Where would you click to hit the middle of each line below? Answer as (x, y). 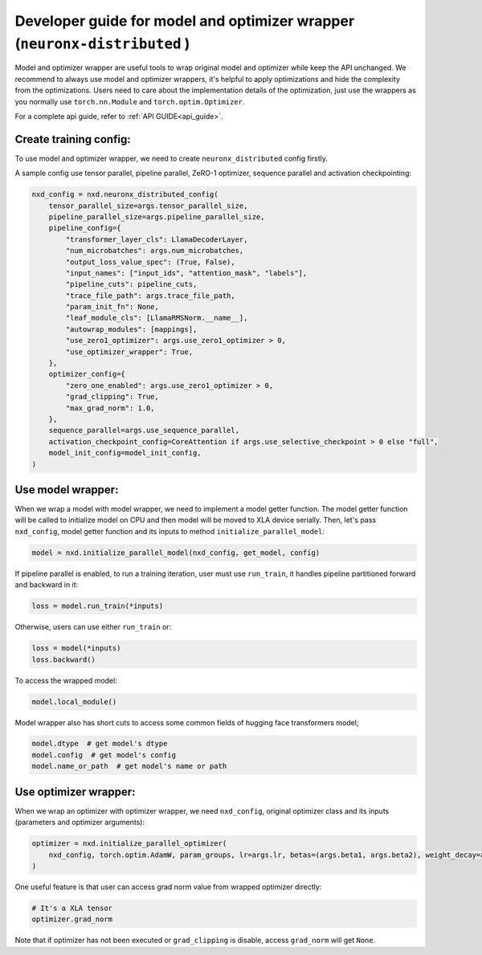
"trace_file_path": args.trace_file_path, (151, 296)
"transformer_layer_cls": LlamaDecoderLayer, (157, 239)
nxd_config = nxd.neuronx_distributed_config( (125, 194)
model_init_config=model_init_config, (125, 453)
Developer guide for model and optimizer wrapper (185, 21)
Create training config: (73, 139)
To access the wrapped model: (66, 680)
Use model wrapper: (67, 490)
